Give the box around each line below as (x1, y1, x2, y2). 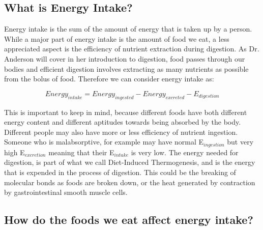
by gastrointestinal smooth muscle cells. (4, 187, 128, 197)
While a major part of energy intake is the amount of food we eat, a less (4, 33, 229, 44)
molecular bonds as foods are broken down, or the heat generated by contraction (4, 177, 255, 187)
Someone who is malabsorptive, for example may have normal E (4, 136, 204, 147)
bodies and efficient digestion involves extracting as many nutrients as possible (4, 63, 249, 74)
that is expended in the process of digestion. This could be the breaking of (4, 166, 236, 177)
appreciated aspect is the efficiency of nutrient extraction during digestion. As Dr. (4, 43, 259, 54)
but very (227, 136, 254, 147)
